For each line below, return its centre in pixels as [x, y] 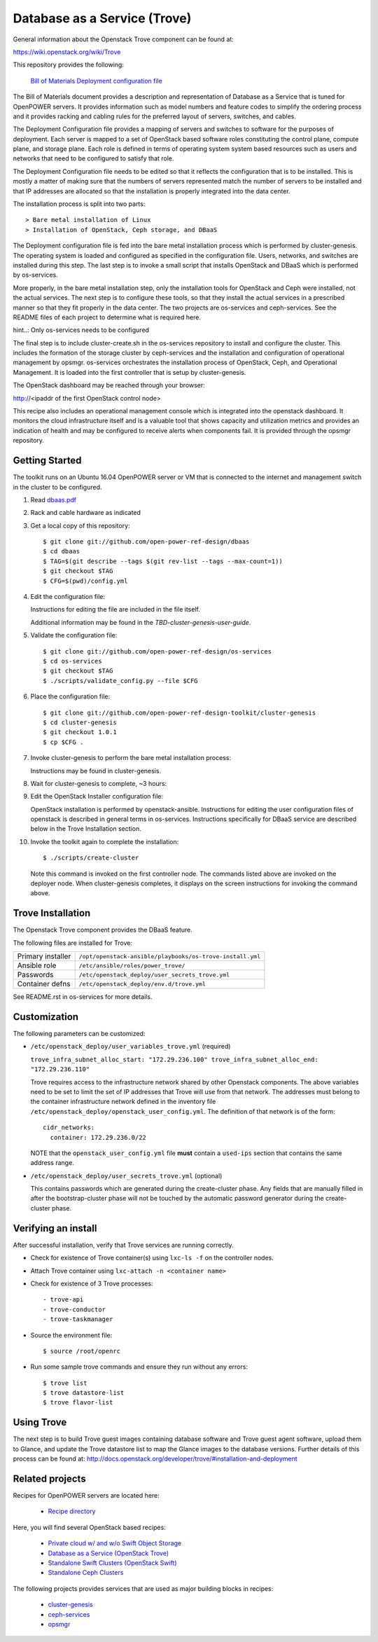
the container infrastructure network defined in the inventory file [123, 1102]
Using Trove [40, 1422]
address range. [52, 1163]
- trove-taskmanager [78, 1319]
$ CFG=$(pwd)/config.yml [85, 581]
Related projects [50, 1478]
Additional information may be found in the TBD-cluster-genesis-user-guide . [141, 622]
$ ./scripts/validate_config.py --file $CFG [121, 681]
